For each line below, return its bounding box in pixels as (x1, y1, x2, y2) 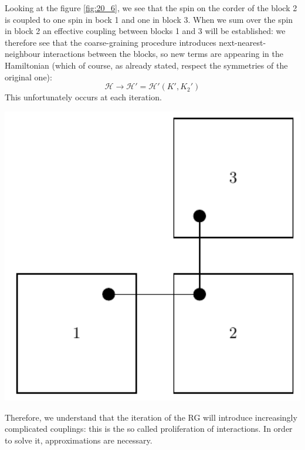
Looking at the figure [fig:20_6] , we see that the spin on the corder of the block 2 (5, 2, 297, 13)
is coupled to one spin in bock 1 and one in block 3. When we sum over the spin (5, 13, 293, 25)
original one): (5, 70, 52, 83)
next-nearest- (219, 36, 266, 48)
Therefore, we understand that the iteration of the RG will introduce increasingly (5, 411, 297, 423)
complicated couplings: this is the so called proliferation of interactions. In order (5, 422, 293, 435)
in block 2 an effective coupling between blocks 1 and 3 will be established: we (5, 25, 286, 37)
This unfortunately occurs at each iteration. (5, 91, 162, 103)
